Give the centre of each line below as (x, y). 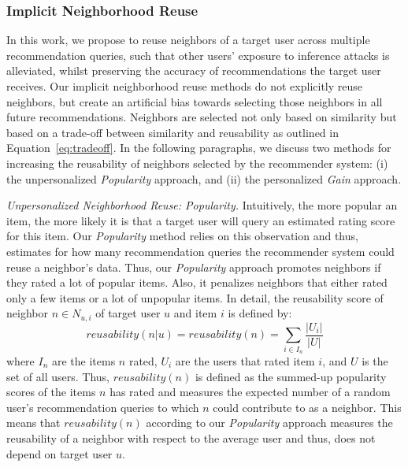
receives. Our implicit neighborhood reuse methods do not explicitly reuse (185, 86)
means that (33, 423)
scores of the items (51, 392)
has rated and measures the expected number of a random (250, 392)
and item (195, 313)
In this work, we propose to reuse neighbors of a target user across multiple (188, 40)
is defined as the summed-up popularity (291, 376)
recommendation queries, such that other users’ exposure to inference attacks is (198, 55)
